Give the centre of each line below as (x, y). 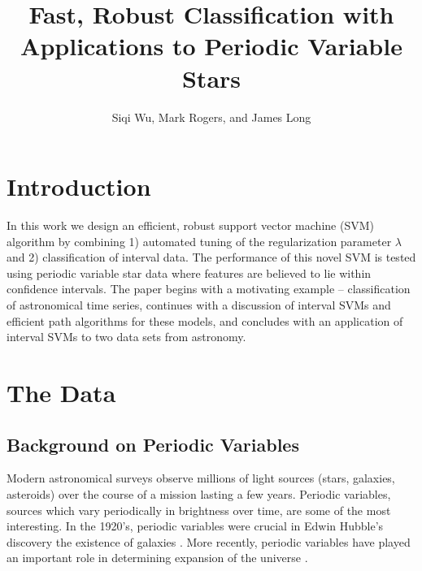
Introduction (79, 186)
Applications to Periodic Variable (211, 46)
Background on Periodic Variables (153, 444)
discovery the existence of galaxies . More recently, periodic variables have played (209, 541)
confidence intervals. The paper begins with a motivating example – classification (209, 289)
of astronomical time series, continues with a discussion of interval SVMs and (199, 305)
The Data (61, 392)
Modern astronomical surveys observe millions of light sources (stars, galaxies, (201, 478)
